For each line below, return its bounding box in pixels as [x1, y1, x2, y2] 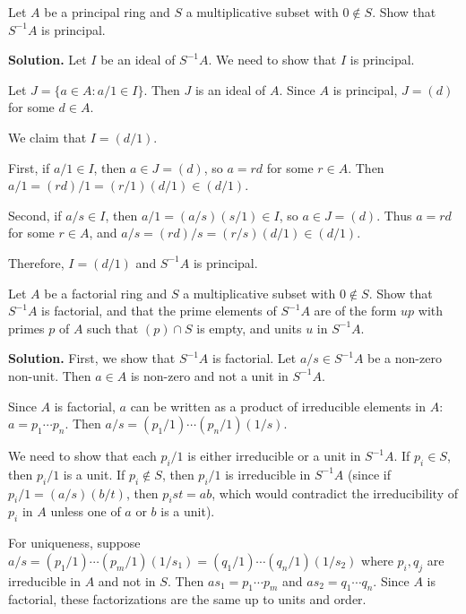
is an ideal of [194, 80, 266, 99]
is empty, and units [196, 318, 302, 337]
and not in [98, 571, 156, 590]
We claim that [8, 127, 87, 146]
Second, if [8, 205, 62, 224]
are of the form [314, 301, 397, 320]
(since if [348, 464, 391, 483]
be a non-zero [367, 349, 442, 368]
